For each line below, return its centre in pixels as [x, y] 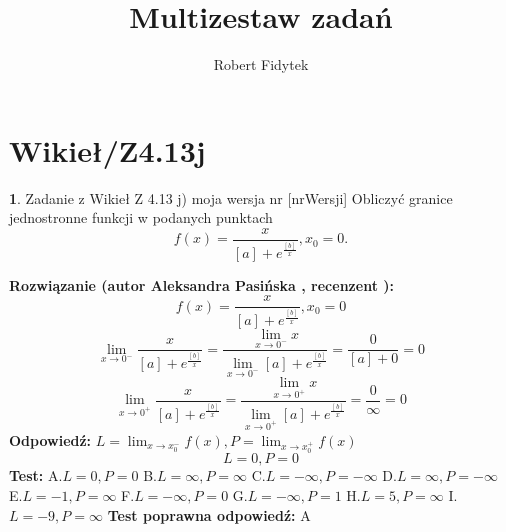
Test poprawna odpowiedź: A [209, 514]
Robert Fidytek [261, 64]
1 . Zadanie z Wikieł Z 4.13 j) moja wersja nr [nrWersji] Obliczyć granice [231, 197]
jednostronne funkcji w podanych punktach [141, 217]
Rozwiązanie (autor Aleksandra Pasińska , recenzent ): [201, 284]
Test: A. [36, 475]
